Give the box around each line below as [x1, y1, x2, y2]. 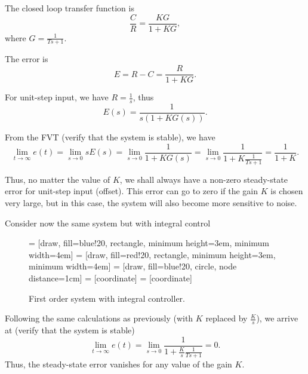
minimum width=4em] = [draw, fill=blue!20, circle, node [29, 260, 237, 272]
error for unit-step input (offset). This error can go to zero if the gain [5, 185, 258, 197]
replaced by [205, 312, 248, 324]
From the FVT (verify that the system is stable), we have [5, 131, 215, 143]
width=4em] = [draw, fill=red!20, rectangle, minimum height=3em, [29, 248, 276, 260]
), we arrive [256, 312, 298, 324]
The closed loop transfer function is [5, 2, 134, 14]
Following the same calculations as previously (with [5, 312, 193, 324]
